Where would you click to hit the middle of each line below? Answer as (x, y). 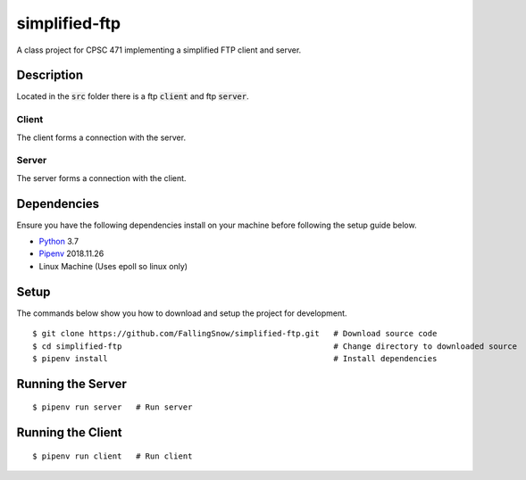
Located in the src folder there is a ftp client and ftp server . (133, 96)
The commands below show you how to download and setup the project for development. (182, 313)
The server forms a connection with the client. (101, 178)
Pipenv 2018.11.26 (71, 253)
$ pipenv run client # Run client (113, 456)
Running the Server (71, 384)
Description (50, 75)
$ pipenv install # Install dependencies (235, 358)
